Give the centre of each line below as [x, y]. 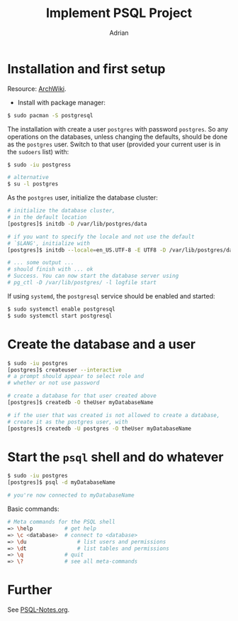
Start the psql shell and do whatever [115, 457]
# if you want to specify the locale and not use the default [101, 237]
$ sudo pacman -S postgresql [50, 115]
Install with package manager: [62, 102]
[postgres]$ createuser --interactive [64, 370]
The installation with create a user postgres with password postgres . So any [118, 129]
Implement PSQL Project [119, 13]
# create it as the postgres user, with [68, 422]
